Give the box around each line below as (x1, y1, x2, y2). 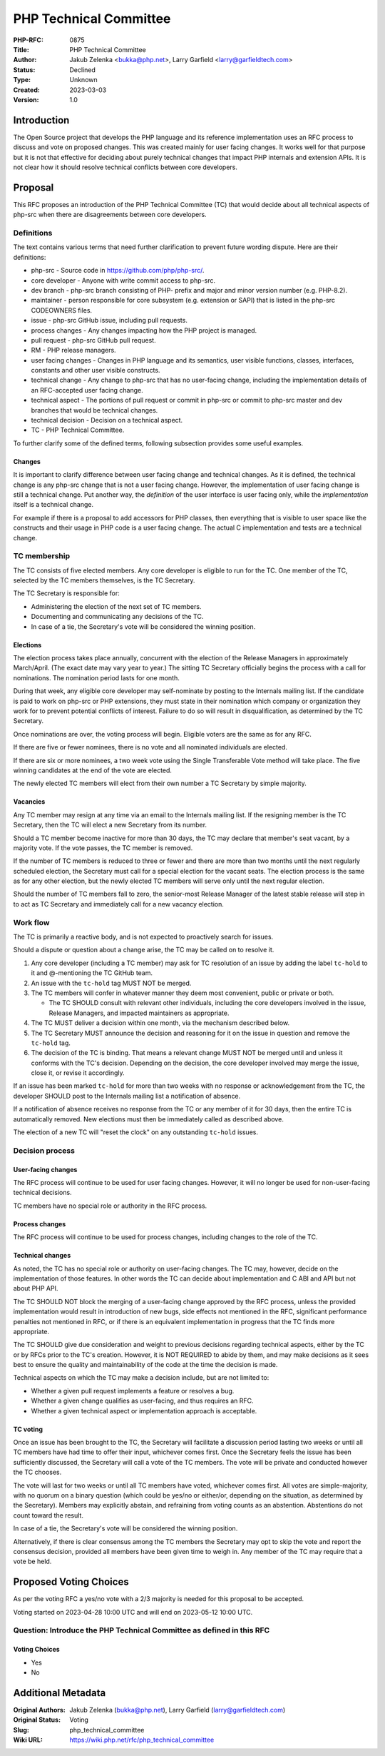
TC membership (13, 551, 71, 561)
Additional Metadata (13, 1687, 106, 1699)
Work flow (13, 917, 50, 927)
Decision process (13, 1146, 75, 1156)
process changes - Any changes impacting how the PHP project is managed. (31, 326, 257, 335)
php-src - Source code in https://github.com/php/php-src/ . (31, 266, 205, 275)
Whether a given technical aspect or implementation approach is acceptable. (31, 1406, 257, 1415)
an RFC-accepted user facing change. (31, 385, 143, 394)
